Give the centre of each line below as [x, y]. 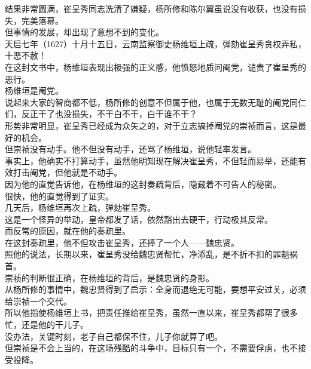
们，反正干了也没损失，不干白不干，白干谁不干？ [101, 114]
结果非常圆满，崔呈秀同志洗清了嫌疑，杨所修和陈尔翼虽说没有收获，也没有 [151, 8]
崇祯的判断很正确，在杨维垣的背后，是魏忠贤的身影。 [109, 277]
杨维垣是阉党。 [34, 90]
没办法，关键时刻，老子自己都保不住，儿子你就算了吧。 [114, 336]
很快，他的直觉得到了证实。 [59, 196]
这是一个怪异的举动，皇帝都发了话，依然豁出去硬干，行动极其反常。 [139, 219]
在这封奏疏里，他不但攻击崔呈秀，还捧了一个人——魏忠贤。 [122, 242]
